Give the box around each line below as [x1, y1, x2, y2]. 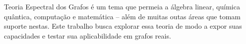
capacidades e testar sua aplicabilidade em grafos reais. [4, 30, 171, 41]
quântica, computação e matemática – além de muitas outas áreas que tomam [4, 11, 241, 21]
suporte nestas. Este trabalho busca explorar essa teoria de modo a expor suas [4, 21, 242, 31]
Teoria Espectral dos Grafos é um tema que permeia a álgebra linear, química [4, 1, 240, 11]
